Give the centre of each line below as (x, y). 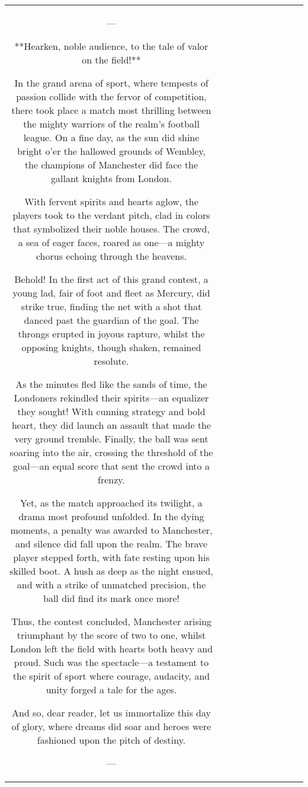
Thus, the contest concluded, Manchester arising (111, 621)
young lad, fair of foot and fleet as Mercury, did (111, 293)
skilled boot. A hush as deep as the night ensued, (111, 571)
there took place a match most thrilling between (111, 110)
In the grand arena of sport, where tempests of (111, 83)
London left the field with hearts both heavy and (111, 649)
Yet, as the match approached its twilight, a (111, 503)
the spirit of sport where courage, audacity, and (111, 676)
